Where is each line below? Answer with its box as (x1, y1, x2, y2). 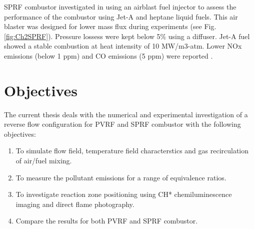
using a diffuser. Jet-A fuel (168, 31, 250, 41)
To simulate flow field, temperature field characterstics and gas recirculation (15, 145, 249, 156)
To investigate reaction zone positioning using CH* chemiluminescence (15, 189, 232, 199)
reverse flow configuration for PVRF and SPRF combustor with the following (4, 119, 241, 129)
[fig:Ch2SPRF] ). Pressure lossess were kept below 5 (4, 31, 160, 41)
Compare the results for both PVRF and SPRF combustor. (15, 215, 198, 226)
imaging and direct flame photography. (15, 198, 134, 209)
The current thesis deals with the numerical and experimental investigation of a (4, 109, 248, 119)
